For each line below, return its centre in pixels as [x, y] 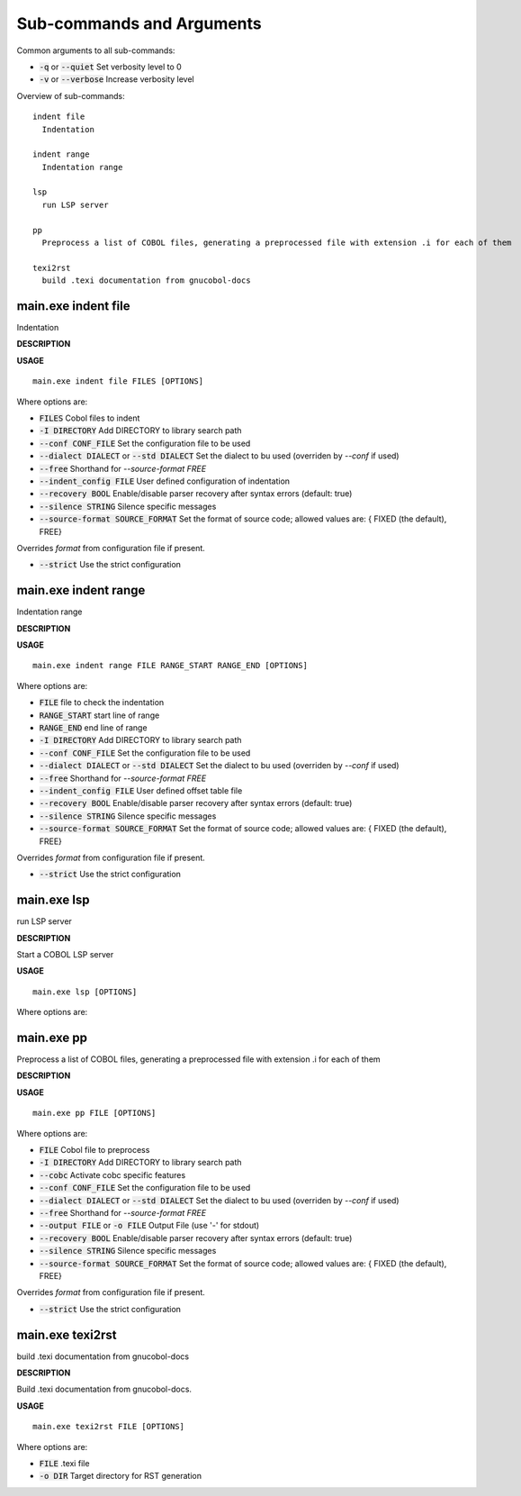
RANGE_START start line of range [99, 715]
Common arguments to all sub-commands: [96, 50]
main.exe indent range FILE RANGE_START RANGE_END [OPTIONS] [170, 666]
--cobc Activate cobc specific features [112, 1174]
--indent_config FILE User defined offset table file [141, 790]
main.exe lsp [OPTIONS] [85, 992]
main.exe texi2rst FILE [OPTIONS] [108, 1427]
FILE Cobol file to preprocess [94, 1150]
